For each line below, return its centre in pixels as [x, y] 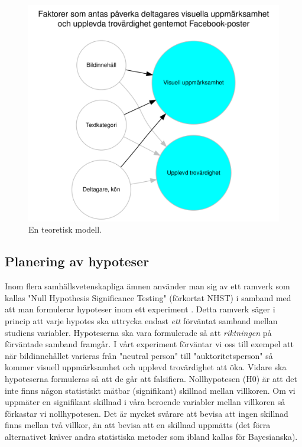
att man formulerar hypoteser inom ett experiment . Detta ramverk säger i [140, 309]
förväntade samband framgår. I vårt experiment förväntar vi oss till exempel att [149, 344]
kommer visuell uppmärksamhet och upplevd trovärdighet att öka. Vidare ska [146, 367]
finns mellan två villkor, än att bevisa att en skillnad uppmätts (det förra [138, 425]
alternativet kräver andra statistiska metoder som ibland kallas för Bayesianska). [151, 436]
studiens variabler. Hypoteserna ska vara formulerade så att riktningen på [138, 332]
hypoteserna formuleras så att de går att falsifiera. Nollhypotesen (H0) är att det [151, 379]
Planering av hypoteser [77, 261]
